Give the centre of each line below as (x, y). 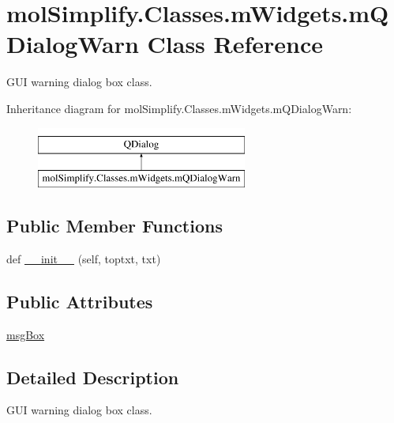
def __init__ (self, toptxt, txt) (84, 258)
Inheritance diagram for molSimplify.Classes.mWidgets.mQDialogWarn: (179, 108)
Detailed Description (93, 377)
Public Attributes (80, 301)
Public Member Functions (114, 226)
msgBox (26, 334)
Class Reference (235, 44)
